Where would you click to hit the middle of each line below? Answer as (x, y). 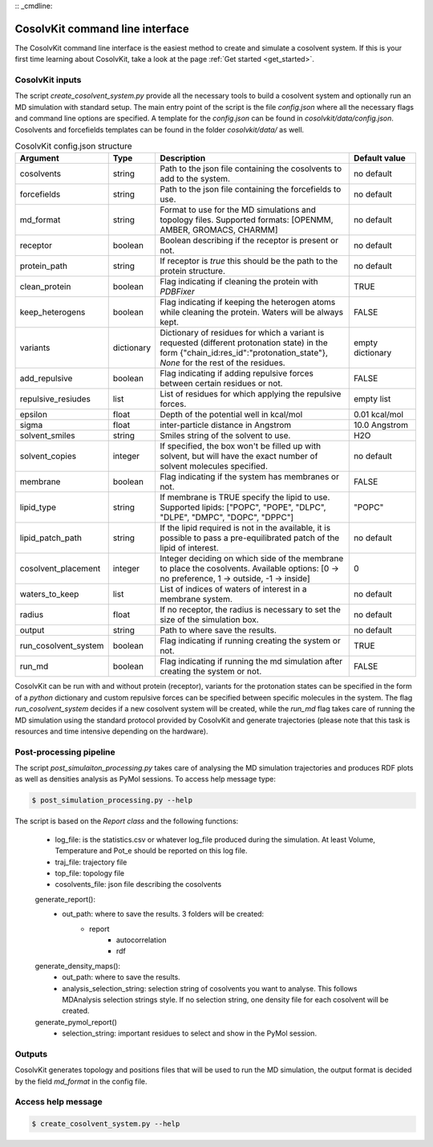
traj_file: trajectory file (91, 862)
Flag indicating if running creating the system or (250, 641)
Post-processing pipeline (65, 752)
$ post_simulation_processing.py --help (112, 800)
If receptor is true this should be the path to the (249, 261)
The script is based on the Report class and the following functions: (127, 821)
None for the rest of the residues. (223, 363)
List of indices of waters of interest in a (233, 589)
